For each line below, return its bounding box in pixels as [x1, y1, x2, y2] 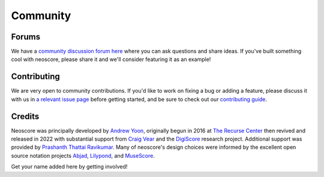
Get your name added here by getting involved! [11, 163, 128, 170]
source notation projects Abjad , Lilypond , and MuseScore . [11, 152, 155, 159]
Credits [11, 111, 40, 121]
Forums [11, 32, 41, 42]
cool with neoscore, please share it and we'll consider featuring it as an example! [11, 56, 211, 63]
